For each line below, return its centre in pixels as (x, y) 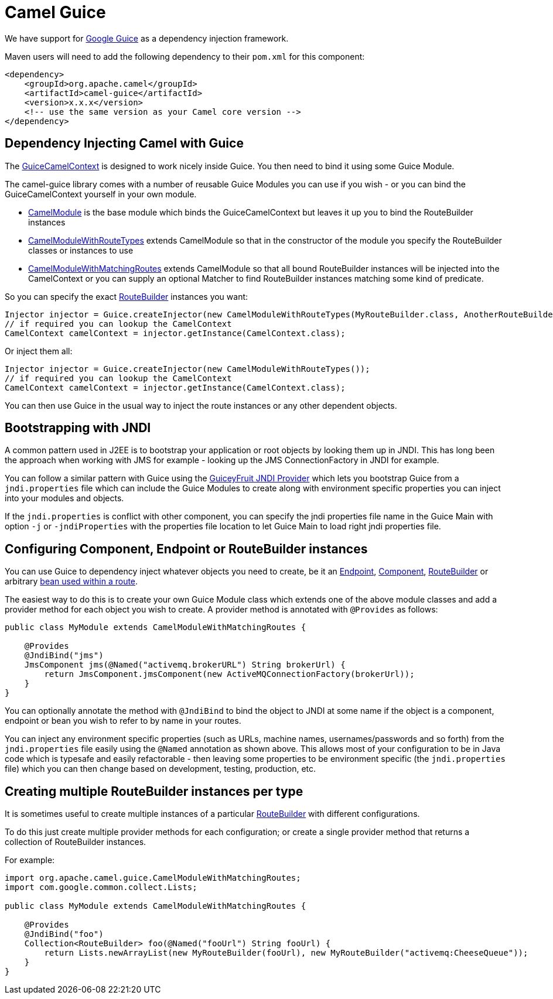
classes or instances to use (81, 250)
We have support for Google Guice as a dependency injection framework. (147, 38)
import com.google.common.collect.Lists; (101, 887)
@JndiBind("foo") (64, 934)
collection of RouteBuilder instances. (76, 842)
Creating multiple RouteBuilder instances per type (154, 791)
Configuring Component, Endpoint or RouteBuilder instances (186, 549)
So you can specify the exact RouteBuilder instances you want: (127, 296)
